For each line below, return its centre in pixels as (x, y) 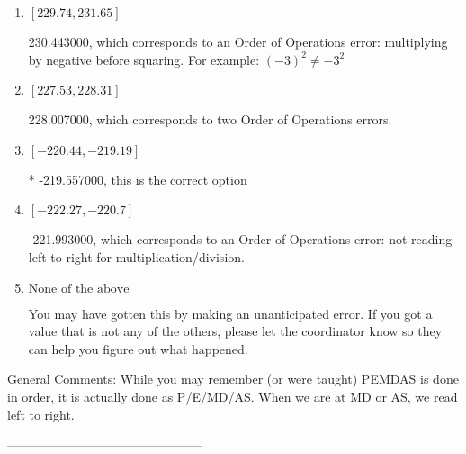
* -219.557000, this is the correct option (138, 179)
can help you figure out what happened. (138, 348)
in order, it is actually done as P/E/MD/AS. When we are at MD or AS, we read (233, 396)
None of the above (79, 289)
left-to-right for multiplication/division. (136, 256)
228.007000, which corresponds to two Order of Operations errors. (210, 119)
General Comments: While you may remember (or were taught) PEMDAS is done (233, 379)
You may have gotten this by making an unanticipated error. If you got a (230, 313)
